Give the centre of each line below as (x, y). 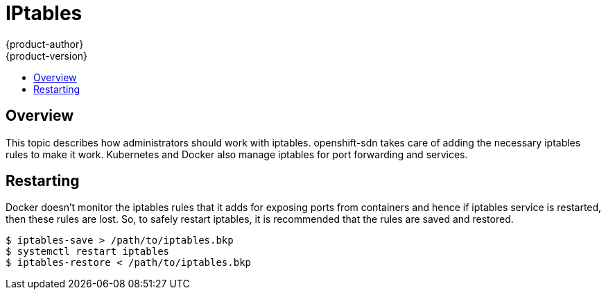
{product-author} (45, 44)
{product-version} (47, 56)
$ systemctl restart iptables (88, 252)
